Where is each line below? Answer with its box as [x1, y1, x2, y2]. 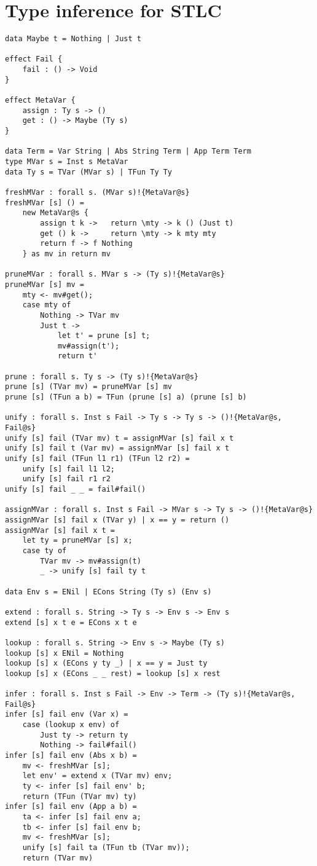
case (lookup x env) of [22, 720, 120, 730]
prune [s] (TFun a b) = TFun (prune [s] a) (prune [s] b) [5, 393, 247, 402]
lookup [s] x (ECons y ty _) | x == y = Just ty [5, 659, 208, 668]
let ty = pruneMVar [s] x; [22, 536, 133, 545]
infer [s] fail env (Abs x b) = [5, 751, 137, 760]
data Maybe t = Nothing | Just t [5, 34, 141, 44]
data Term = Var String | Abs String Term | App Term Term [5, 147, 251, 156]
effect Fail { [5, 55, 63, 64]
